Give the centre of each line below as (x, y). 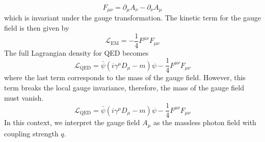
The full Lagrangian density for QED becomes (76, 52)
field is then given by (37, 28)
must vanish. (24, 97)
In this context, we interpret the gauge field (72, 122)
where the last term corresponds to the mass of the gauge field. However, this (125, 77)
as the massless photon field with (205, 122)
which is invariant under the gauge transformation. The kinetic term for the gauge (133, 18)
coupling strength (31, 133)
